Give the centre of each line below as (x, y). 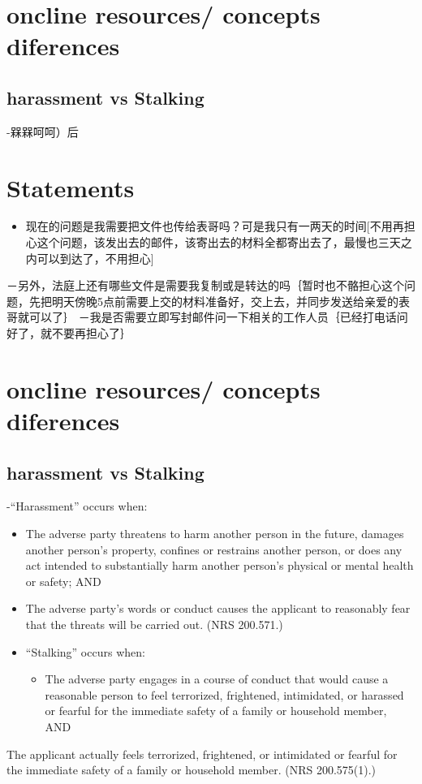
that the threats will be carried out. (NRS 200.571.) (154, 624)
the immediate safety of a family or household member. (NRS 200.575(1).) (192, 770)
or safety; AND (63, 581)
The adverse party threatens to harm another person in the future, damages (215, 533)
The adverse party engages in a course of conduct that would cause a (217, 679)
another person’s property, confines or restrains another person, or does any (214, 549)
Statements (71, 187)
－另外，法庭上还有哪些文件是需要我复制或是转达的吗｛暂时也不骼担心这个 (205, 285)
